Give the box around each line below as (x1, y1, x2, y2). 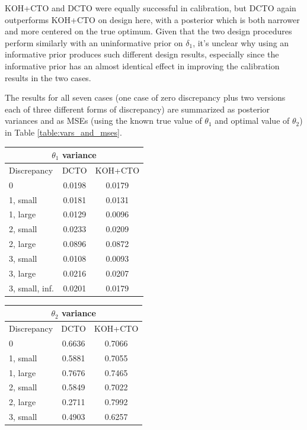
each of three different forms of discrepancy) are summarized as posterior (5, 102, 270, 115)
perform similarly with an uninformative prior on (5, 36, 183, 49)
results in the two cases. (5, 71, 91, 84)
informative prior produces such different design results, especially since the (5, 48, 279, 60)
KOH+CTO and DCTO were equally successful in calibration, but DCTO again (5, 2, 296, 14)
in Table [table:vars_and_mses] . (5, 126, 122, 138)
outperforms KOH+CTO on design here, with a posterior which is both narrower (5, 13, 300, 25)
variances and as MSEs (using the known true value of (5, 114, 202, 127)
